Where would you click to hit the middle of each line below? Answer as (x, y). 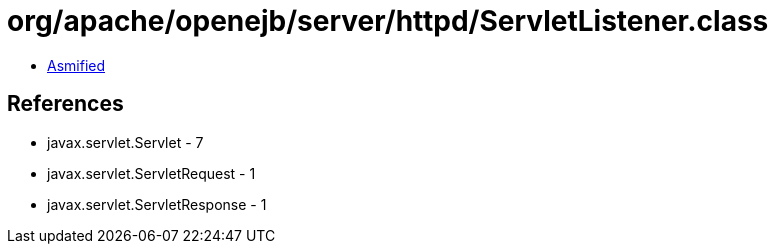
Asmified (76, 65)
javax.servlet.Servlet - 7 (125, 142)
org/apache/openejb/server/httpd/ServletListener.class (388, 21)
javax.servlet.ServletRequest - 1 (151, 173)
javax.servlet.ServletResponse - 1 (157, 204)
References (65, 104)
